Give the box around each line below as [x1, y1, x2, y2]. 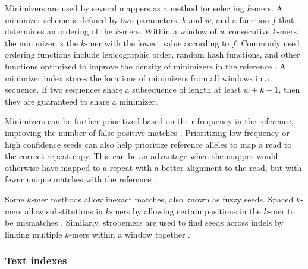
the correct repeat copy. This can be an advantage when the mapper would [5, 150, 278, 162]
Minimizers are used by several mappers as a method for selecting [5, 2, 244, 14]
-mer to [268, 204, 295, 217]
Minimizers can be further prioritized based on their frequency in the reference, [5, 115, 294, 127]
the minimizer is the [5, 36, 78, 49]
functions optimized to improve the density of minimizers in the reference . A [5, 59, 286, 72]
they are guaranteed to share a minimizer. [5, 94, 158, 107]
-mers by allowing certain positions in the [109, 204, 261, 217]
